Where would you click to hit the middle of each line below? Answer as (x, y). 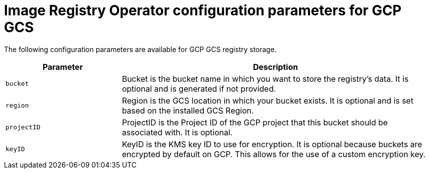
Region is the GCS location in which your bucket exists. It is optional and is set (268, 100)
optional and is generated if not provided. (199, 88)
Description (276, 67)
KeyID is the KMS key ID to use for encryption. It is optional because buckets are (272, 144)
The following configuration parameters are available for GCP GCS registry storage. (140, 49)
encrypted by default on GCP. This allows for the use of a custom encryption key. (274, 154)
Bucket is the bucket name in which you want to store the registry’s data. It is (265, 79)
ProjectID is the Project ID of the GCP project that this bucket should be (255, 122)
